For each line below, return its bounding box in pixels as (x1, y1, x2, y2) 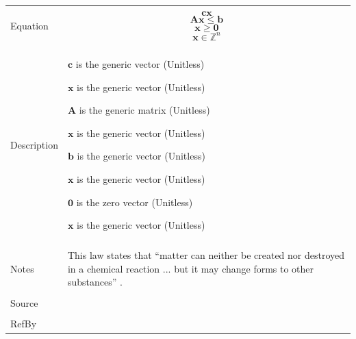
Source (10, 295, 38, 310)
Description (10, 137, 58, 151)
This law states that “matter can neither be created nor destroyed (67, 248, 345, 262)
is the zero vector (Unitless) (76, 194, 193, 209)
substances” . (67, 275, 123, 289)
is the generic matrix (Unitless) (79, 103, 210, 117)
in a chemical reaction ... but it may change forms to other (67, 261, 314, 275)
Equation (10, 18, 49, 32)
